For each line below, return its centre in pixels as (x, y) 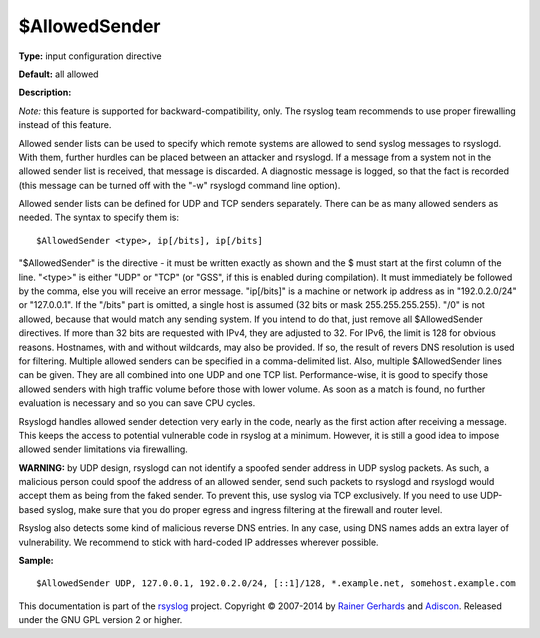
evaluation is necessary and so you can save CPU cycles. (137, 403)
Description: (45, 92)
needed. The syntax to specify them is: (99, 217)
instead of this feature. (65, 125)
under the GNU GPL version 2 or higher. (100, 620)
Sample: (36, 561)
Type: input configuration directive (90, 56)
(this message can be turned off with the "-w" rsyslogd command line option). (179, 185)
